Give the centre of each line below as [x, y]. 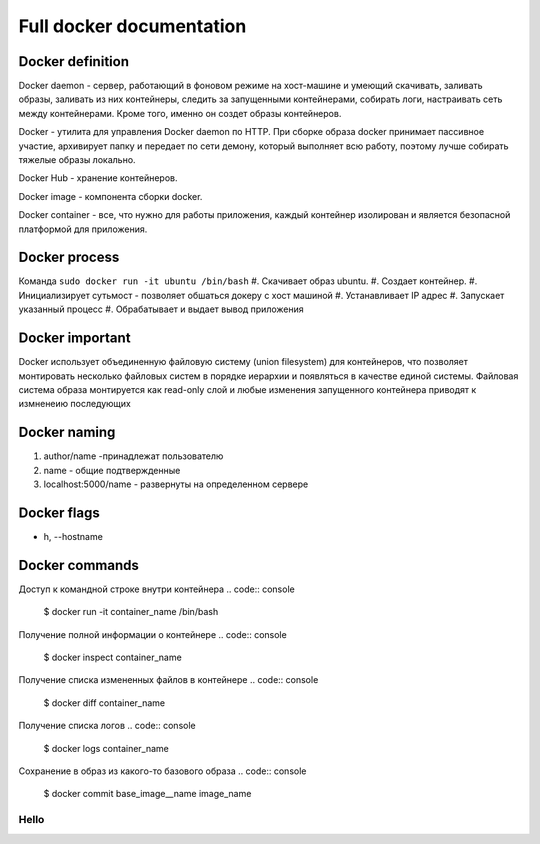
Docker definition [74, 61]
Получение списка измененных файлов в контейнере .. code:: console [168, 680]
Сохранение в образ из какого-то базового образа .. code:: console [162, 771]
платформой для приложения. [83, 229]
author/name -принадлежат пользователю [133, 456]
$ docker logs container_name [106, 748]
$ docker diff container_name [104, 702]
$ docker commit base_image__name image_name [147, 794]
